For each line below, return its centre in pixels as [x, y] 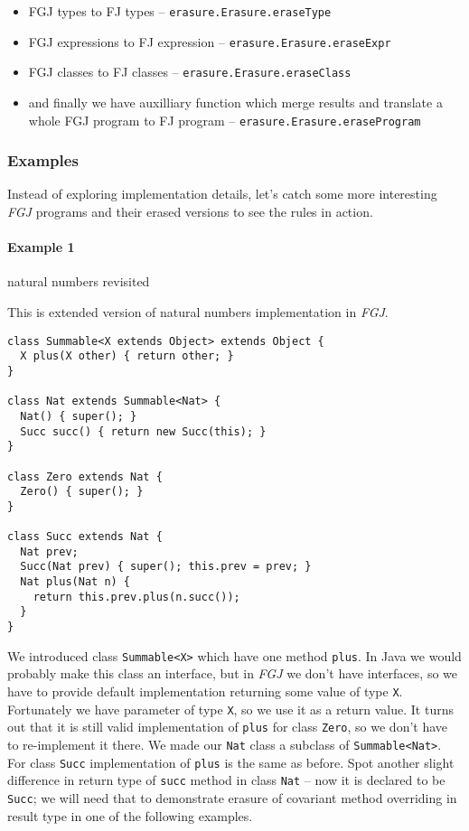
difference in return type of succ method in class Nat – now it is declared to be [226, 780]
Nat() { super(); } [79, 416]
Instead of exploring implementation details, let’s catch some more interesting [222, 194]
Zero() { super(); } [82, 492]
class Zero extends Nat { [85, 476]
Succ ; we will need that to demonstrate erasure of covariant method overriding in [232, 797]
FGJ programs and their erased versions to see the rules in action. [190, 212]
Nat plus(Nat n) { [75, 582]
